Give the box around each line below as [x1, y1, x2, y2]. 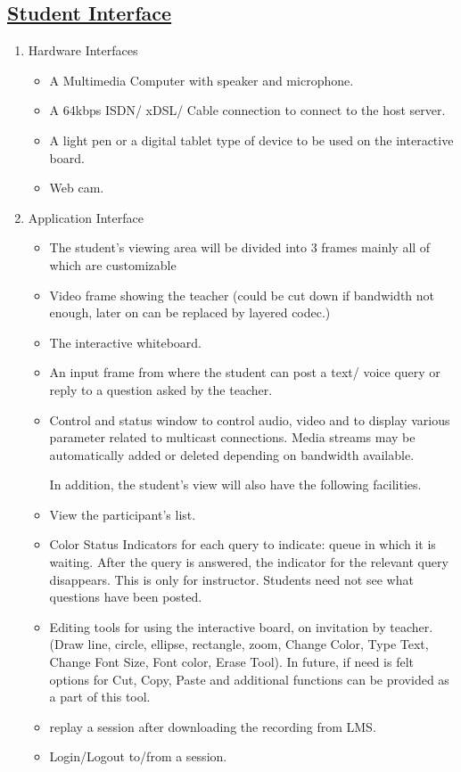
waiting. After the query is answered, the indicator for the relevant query [49, 553, 449, 571]
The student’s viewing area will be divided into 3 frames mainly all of [49, 238, 431, 257]
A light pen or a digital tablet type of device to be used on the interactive [49, 130, 454, 149]
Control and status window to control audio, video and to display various [49, 410, 450, 429]
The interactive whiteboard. [49, 333, 202, 351]
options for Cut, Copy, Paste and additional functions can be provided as [49, 669, 449, 688]
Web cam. [49, 178, 104, 197]
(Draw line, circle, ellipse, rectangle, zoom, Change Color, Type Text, [49, 635, 429, 653]
